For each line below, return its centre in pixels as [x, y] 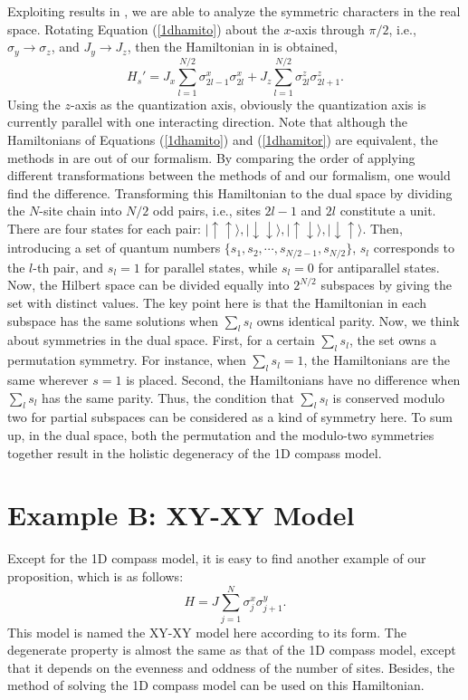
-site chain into [81, 211]
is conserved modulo [389, 397]
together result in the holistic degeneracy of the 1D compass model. [195, 452]
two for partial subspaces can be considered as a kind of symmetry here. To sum [230, 417]
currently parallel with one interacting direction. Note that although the [208, 122]
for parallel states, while [211, 267]
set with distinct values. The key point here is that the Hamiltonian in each [217, 303]
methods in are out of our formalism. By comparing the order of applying [211, 157]
